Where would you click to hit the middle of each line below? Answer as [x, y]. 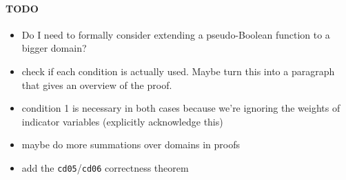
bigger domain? [54, 48]
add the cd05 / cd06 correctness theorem [105, 167]
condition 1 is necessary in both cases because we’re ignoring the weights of [181, 108]
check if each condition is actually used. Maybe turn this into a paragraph [178, 71]
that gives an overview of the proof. [97, 84]
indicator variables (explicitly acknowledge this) [122, 121]
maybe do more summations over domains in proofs [131, 144]
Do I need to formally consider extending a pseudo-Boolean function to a [176, 34]
